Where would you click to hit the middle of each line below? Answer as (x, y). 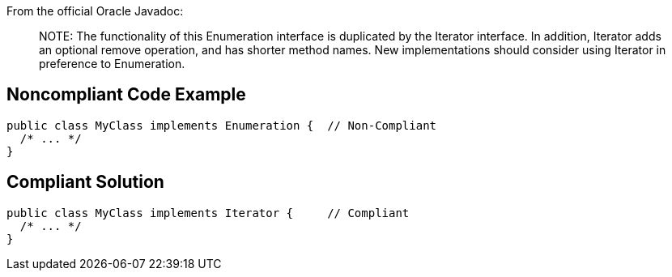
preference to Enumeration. (112, 64)
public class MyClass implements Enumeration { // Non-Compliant (222, 125)
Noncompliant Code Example (126, 95)
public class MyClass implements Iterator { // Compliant (208, 213)
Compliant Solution (85, 182)
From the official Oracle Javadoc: (95, 11)
